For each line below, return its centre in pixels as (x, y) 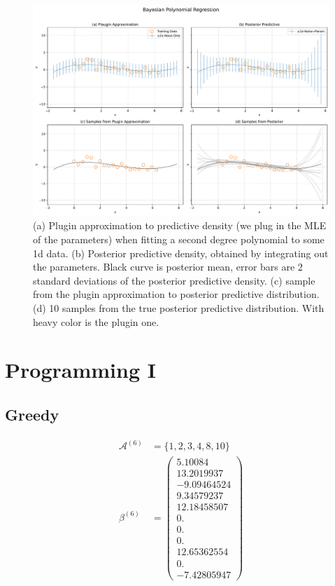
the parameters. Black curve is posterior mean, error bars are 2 (168, 267)
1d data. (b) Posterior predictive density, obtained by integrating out (181, 253)
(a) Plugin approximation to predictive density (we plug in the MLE (180, 225)
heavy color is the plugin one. (96, 321)
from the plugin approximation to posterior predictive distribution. (176, 294)
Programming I (80, 370)
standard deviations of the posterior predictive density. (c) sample (174, 280)
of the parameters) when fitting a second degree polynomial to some (179, 239)
